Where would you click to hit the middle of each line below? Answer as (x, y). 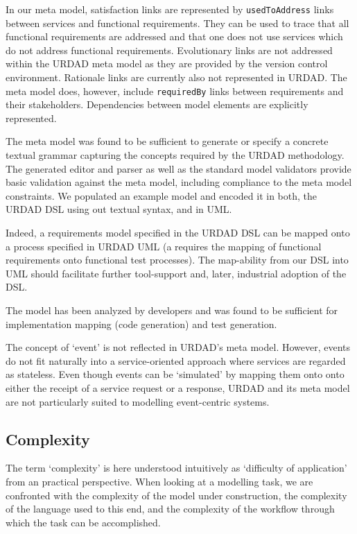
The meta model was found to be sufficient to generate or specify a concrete (167, 141)
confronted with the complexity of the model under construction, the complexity (176, 495)
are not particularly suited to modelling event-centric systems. (138, 401)
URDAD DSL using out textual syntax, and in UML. (119, 209)
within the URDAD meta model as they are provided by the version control (167, 63)
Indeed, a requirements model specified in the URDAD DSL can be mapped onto (178, 233)
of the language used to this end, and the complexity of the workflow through (170, 509)
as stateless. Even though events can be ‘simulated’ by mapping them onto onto (175, 374)
